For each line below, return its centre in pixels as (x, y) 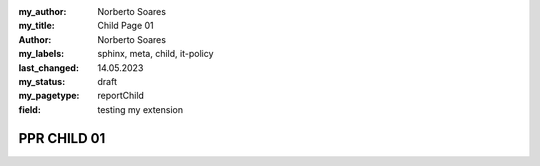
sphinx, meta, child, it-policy (155, 54)
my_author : (42, 11)
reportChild (121, 96)
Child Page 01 (125, 26)
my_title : (36, 26)
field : (30, 109)
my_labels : (41, 54)
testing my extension (140, 109)
